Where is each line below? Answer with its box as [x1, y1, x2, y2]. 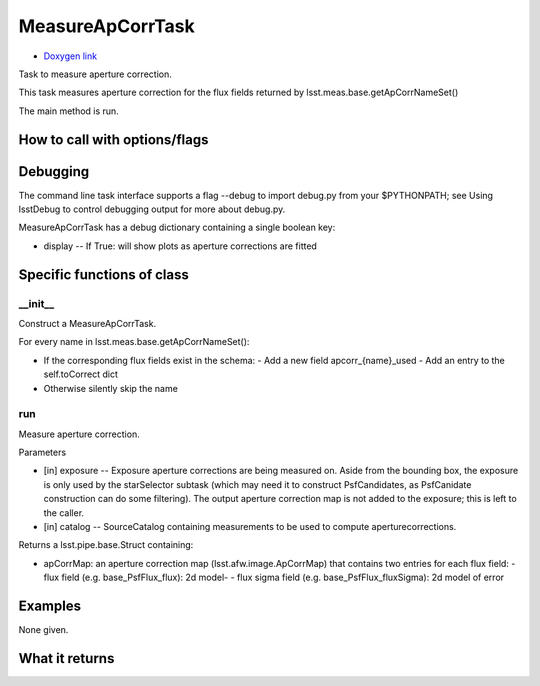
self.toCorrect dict [43, 368, 119, 380]
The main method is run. [18, 105, 119, 117]
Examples [18, 598, 82, 614]
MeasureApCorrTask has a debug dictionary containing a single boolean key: [18, 221, 336, 234]
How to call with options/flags [18, 131, 209, 148]
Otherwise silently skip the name [43, 382, 179, 394]
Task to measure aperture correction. [18, 68, 172, 80]
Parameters [18, 446, 67, 459]
